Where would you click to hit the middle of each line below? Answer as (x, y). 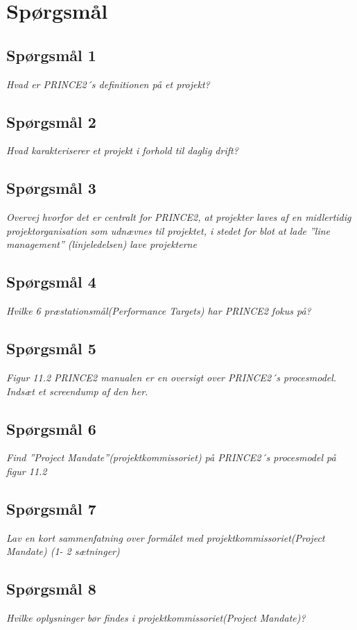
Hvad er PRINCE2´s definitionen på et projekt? (108, 84)
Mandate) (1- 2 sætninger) (63, 551)
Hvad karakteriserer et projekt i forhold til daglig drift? (122, 150)
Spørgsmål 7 (51, 508)
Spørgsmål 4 (51, 282)
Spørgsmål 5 (51, 348)
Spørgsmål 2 (51, 121)
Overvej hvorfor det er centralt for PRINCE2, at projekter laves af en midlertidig (179, 217)
